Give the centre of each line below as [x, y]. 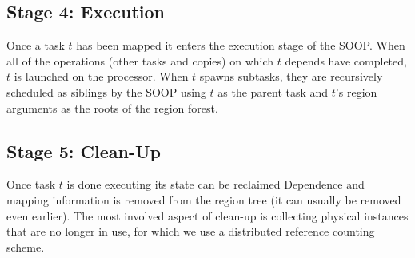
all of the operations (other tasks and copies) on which [140, 60]
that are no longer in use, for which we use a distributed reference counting [191, 231]
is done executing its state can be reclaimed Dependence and [215, 184]
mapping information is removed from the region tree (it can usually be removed [204, 199]
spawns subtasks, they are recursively [291, 76]
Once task [31, 184]
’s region [356, 91]
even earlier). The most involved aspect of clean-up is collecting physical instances [207, 215]
